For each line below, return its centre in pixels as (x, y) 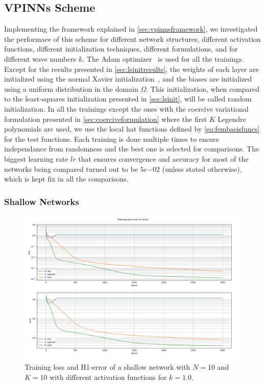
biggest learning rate (36, 158)
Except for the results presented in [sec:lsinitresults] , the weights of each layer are (131, 69)
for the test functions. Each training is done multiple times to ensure (112, 138)
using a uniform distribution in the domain (71, 88)
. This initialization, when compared (203, 88)
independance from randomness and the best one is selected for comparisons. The (132, 149)
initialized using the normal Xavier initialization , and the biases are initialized (128, 79)
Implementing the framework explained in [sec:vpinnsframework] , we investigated (131, 29)
